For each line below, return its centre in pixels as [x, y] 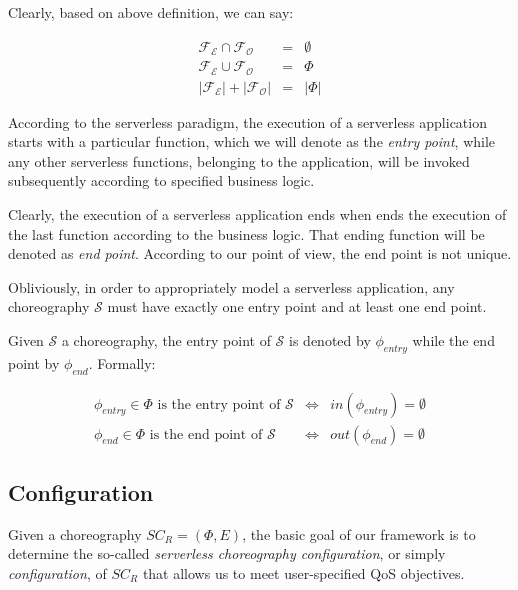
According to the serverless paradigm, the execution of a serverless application [247, 121]
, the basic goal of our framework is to [359, 533]
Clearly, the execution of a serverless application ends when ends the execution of [257, 213]
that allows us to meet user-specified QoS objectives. [303, 572]
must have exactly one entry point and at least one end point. [297, 306]
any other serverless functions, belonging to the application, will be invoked [239, 160]
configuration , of [57, 572]
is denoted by [330, 339]
